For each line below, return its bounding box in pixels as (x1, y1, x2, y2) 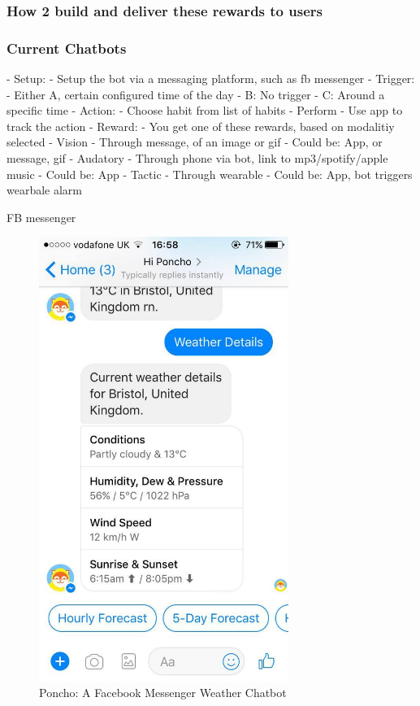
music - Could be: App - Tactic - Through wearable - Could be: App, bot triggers (6, 165, 413, 182)
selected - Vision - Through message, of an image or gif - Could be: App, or (6, 133, 383, 150)
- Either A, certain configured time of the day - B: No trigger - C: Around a (6, 85, 385, 102)
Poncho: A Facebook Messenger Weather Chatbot (39, 684, 287, 701)
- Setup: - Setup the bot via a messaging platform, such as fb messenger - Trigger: (6, 70, 415, 87)
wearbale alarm (6, 181, 83, 198)
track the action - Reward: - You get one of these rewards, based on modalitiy (6, 117, 395, 134)
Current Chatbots (6, 37, 127, 58)
